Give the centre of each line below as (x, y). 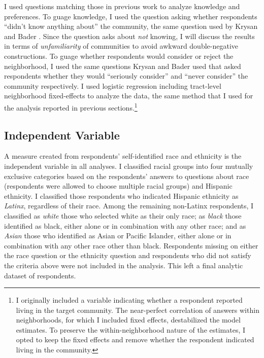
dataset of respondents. (40, 275)
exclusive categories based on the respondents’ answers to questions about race (127, 176)
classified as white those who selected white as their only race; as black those (123, 215)
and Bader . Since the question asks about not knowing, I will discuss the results (129, 36)
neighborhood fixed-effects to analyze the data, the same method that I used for (129, 96)
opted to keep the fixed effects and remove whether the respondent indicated (135, 339)
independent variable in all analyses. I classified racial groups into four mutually (129, 166)
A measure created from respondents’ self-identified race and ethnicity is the (123, 156)
